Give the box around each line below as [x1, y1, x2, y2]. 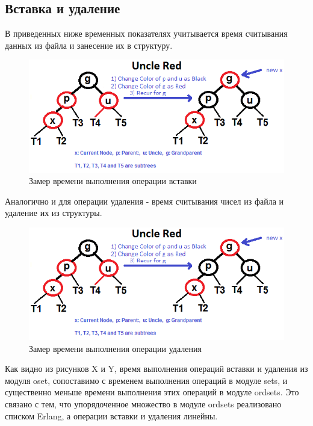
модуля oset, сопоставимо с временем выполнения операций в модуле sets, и [5, 374, 288, 386]
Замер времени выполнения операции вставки [29, 174, 197, 187]
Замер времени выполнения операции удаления [29, 342, 202, 354]
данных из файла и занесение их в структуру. [5, 39, 173, 51]
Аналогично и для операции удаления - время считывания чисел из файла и [5, 194, 284, 207]
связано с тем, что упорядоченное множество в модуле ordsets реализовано [5, 398, 282, 410]
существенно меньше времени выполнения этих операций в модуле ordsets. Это [5, 386, 299, 398]
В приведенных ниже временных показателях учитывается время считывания [5, 27, 288, 40]
